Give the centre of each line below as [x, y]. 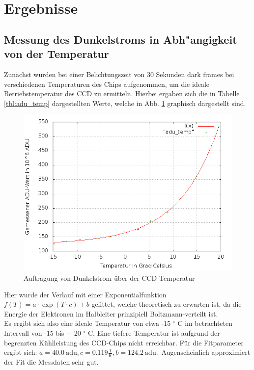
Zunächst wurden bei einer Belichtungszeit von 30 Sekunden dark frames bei [119, 74]
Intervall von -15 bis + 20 [42, 332]
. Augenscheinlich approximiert [203, 352]
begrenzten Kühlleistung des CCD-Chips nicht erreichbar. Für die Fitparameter [124, 342]
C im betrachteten [205, 323]
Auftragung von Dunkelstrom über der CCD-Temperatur [109, 277]
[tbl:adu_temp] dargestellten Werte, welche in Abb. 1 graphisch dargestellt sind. [125, 103]
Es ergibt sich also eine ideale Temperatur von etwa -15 [87, 323]
